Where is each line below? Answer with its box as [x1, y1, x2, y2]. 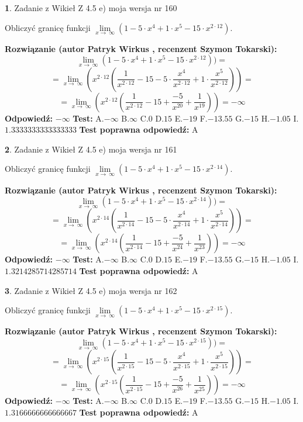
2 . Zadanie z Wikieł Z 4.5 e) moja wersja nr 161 [5, 143, 177, 155]
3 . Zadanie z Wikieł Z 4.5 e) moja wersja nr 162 [5, 284, 177, 296]
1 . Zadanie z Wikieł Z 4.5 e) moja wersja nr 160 [5, 2, 177, 13]
